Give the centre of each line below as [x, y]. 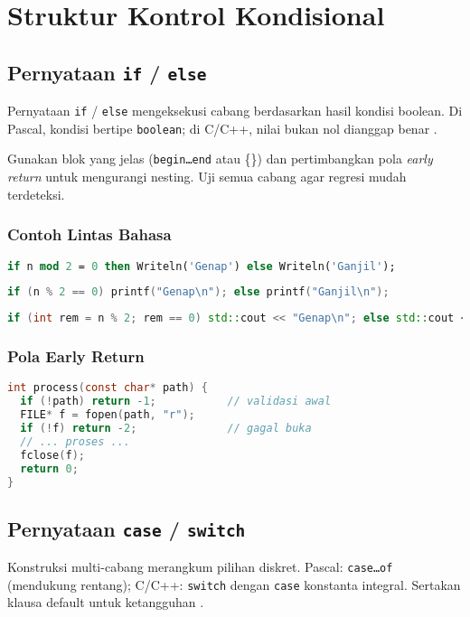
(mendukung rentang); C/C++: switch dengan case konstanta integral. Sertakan [234, 584]
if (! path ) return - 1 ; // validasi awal [176, 402]
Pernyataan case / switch [127, 528]
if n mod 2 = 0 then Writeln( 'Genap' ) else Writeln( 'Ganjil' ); [202, 266]
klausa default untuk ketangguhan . [106, 602]
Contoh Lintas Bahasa [89, 234]
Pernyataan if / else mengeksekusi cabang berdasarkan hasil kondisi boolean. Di [235, 111]
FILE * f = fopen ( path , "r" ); [108, 415]
